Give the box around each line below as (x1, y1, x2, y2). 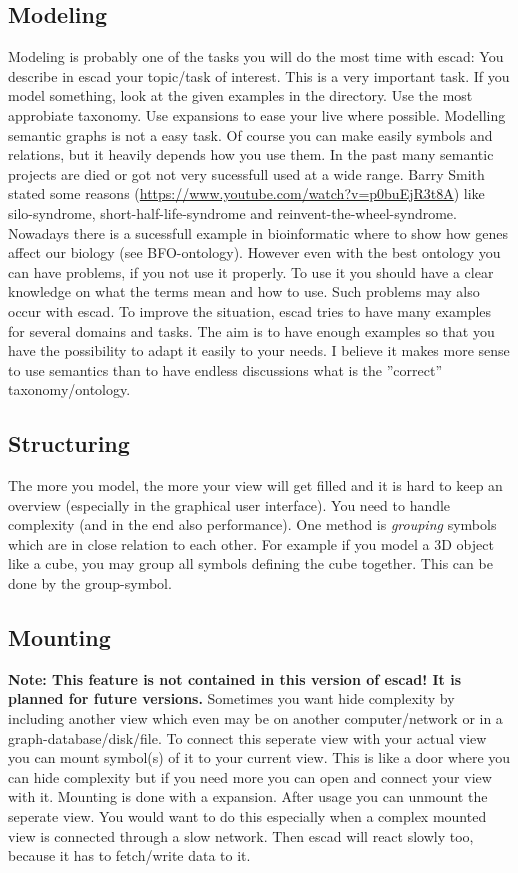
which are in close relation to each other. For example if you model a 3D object (8, 533, 494, 554)
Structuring (8, 428, 130, 459)
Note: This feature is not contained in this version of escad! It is (8, 668, 462, 689)
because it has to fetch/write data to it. (8, 845, 251, 866)
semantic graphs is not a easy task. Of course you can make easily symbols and (8, 124, 493, 145)
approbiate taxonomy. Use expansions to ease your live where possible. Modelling (8, 104, 506, 125)
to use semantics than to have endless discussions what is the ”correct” (8, 359, 442, 380)
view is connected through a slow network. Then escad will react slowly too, (8, 825, 474, 846)
